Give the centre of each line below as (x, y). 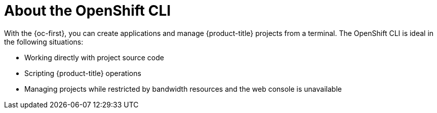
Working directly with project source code (94, 57)
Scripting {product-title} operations (83, 73)
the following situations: (44, 42)
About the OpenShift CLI (88, 11)
